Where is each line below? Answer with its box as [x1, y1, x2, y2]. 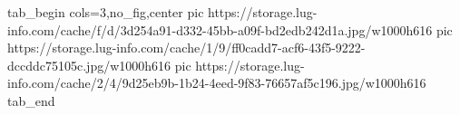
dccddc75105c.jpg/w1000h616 [7, 55, 171, 74]
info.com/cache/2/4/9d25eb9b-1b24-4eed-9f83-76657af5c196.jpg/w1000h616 [7, 73, 426, 92]
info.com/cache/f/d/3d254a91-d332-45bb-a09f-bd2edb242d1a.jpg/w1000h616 [7, 20, 433, 39]
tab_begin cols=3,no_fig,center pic [7, 3, 204, 21]
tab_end [7, 91, 55, 110]
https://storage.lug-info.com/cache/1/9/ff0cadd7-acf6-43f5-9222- [7, 38, 366, 57]
